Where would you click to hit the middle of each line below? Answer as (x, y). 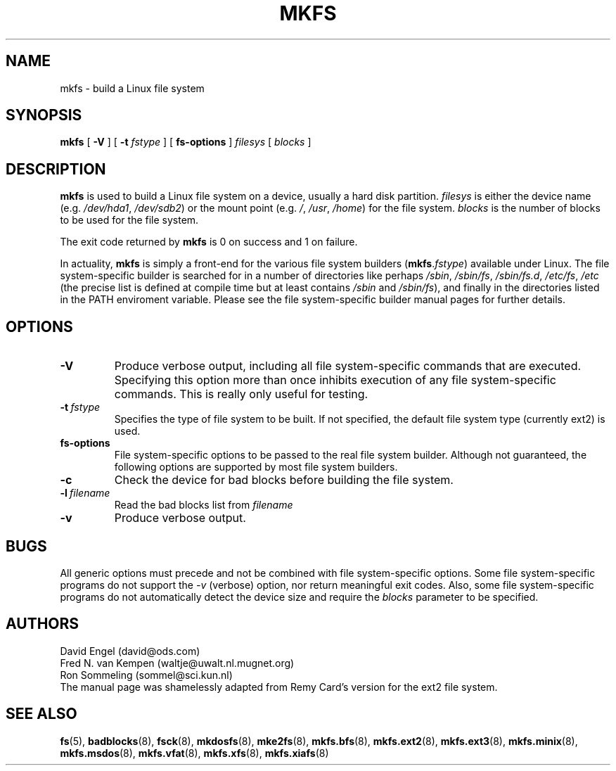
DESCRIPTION (56, 169)
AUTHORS (43, 624)
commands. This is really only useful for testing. (241, 394)
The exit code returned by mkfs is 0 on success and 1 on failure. (209, 242)
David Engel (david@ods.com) (130, 651)
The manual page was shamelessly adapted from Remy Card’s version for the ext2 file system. (279, 687)
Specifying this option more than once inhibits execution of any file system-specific (335, 380)
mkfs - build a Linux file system (132, 88)
